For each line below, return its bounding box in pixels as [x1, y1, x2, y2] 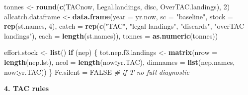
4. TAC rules [4, 83, 49, 94]
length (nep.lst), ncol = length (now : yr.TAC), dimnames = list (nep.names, [4, 56, 235, 67]
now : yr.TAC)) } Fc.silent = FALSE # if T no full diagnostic [4, 66, 190, 77]
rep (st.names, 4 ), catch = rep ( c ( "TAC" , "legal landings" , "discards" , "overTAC [4, 21, 245, 31]
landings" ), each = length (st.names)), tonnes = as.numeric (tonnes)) [4, 30, 218, 41]
